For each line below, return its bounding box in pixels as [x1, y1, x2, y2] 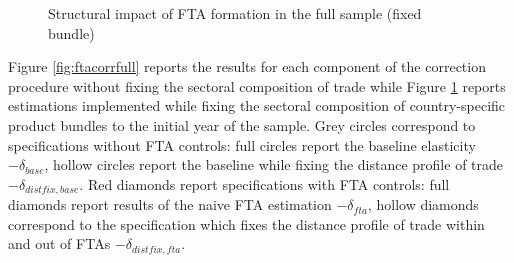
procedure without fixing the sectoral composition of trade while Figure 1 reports [8, 75, 506, 96]
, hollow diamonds [367, 194, 479, 215]
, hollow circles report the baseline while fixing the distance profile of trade [44, 154, 504, 175]
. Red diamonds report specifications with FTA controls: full [79, 173, 450, 194]
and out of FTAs [8, 233, 111, 254]
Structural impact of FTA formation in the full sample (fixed [48, 3, 422, 23]
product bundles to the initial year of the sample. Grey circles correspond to [8, 114, 476, 135]
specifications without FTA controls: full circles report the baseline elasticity [8, 134, 476, 155]
